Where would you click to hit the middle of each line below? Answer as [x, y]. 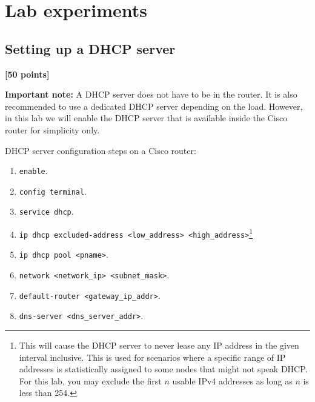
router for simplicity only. [52, 129]
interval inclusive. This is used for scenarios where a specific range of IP [152, 357]
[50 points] [27, 74]
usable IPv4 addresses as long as [232, 380]
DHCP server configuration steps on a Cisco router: [101, 150]
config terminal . [53, 191]
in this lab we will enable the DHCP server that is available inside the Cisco [146, 118]
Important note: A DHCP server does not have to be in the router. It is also [151, 94]
